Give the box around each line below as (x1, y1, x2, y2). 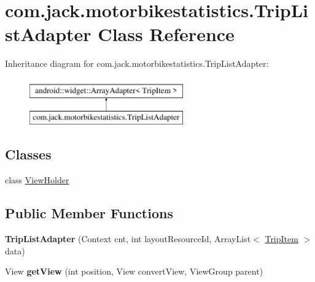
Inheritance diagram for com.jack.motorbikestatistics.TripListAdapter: (5, 57, 269, 70)
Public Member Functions (5, 204, 173, 223)
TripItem (265, 232, 298, 245)
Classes (5, 145, 52, 164)
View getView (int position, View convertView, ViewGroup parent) (5, 265, 263, 278)
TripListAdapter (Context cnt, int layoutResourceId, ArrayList (5, 232, 251, 245)
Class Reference (98, 21, 235, 47)
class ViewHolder (5, 173, 69, 186)
